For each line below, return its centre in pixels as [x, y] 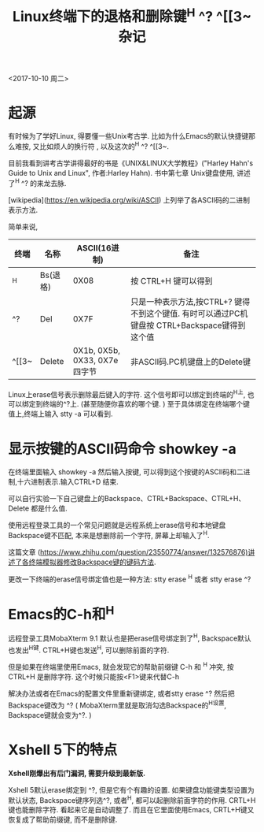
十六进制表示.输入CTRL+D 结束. [68, 482]
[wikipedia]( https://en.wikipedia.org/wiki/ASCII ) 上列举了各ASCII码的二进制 [129, 200]
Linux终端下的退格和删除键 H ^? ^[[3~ [132, 15]
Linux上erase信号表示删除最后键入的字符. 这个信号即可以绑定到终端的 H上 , [127, 393]
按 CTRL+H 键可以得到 [172, 280]
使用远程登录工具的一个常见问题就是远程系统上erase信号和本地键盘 [117, 526]
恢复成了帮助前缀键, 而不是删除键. [63, 819]
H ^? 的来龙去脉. [41, 182]
